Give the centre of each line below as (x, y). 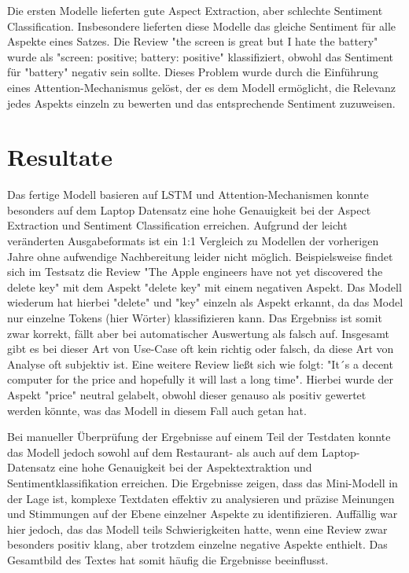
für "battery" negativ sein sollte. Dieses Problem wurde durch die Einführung (193, 72)
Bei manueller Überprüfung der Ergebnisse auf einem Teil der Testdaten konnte (199, 437)
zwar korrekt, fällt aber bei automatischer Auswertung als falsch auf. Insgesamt (199, 333)
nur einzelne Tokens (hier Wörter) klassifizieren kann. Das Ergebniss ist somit (195, 318)
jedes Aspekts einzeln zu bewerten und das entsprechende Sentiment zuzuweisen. (201, 103)
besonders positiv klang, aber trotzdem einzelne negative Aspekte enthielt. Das (197, 544)
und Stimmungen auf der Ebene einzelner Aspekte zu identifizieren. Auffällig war (203, 514)
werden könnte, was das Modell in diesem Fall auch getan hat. (157, 410)
